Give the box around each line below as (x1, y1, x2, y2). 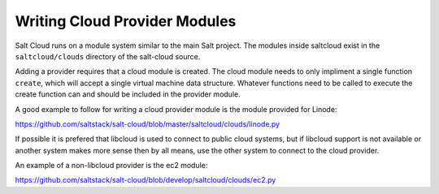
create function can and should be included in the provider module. (15, 89, 241, 99)
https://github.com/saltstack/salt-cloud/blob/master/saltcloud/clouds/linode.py (15, 119, 280, 129)
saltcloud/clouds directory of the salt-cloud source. (15, 51, 201, 61)
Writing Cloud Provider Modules (15, 12, 237, 30)
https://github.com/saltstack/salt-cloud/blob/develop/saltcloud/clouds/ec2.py (15, 175, 276, 185)
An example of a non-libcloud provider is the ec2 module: (15, 161, 208, 170)
